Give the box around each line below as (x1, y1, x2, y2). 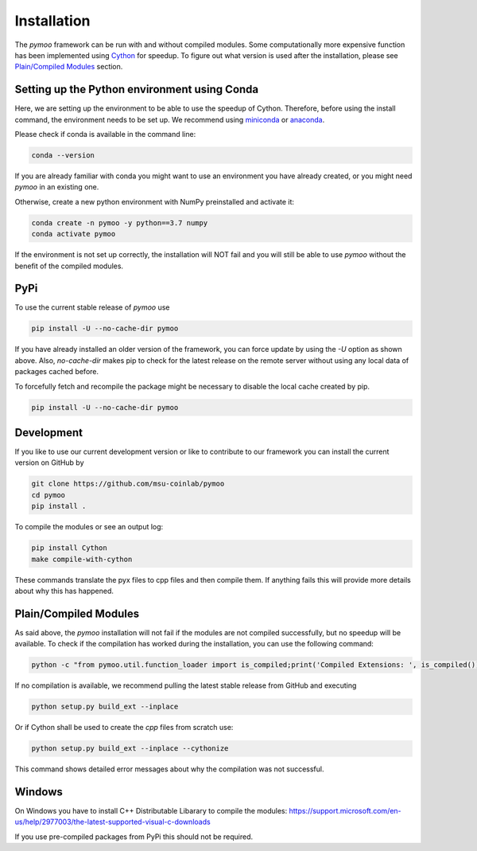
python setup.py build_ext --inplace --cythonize (31, 744, 229, 753)
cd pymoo (31, 490, 66, 499)
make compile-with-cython (31, 554, 133, 564)
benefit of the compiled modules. (14, 261, 123, 271)
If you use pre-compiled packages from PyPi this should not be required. (14, 832, 254, 841)
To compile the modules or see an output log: (14, 522, 164, 532)
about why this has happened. (14, 586, 114, 595)
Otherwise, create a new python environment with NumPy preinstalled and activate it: (14, 197, 294, 206)
